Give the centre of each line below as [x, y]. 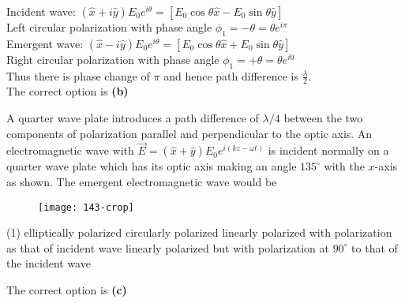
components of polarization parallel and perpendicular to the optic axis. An [189, 133]
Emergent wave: [45, 43]
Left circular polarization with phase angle [109, 27]
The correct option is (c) [67, 290]
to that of [375, 247]
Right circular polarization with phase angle [113, 59]
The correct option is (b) [67, 91]
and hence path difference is [231, 75]
